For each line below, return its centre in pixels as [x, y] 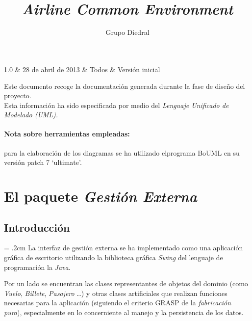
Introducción [37, 227]
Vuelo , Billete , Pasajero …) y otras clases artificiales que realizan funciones [116, 293]
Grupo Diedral [127, 32]
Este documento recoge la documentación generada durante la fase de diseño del [125, 86]
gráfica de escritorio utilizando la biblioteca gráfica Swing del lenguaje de [113, 257]
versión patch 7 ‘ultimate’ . [43, 162]
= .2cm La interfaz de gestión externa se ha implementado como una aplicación [124, 248]
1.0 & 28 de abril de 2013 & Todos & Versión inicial [82, 69]
